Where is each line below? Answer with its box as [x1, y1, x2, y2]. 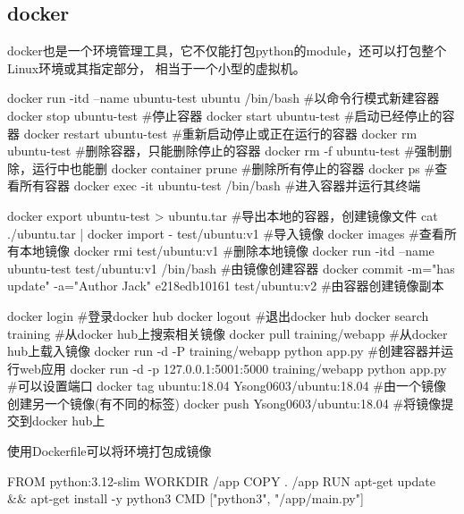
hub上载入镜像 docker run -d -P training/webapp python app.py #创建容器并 [7, 341, 441, 360]
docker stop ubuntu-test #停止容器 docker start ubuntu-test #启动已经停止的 [7, 105, 443, 124]
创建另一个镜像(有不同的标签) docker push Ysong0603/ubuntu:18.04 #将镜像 [7, 393, 442, 412]
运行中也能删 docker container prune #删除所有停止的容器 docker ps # [31, 158, 435, 177]
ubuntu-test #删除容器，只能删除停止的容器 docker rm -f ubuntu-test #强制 [7, 141, 440, 160]
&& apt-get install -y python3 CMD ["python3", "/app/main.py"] [7, 489, 364, 508]
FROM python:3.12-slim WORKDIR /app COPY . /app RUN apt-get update [7, 471, 436, 490]
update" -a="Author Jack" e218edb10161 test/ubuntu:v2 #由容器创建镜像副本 [7, 276, 444, 295]
